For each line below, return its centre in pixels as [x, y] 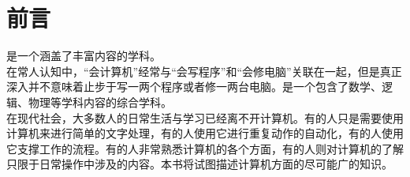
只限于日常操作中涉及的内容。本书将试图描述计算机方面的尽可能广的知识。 [199, 164]
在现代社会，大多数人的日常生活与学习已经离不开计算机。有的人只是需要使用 [205, 117]
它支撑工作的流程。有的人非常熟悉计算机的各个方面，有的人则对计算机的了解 [205, 148]
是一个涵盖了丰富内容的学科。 [84, 56]
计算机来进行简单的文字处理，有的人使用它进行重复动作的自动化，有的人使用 [205, 133]
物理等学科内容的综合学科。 [100, 102]
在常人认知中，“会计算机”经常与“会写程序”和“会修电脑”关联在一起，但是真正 [204, 71]
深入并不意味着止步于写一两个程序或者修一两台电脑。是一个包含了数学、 [194, 87]
